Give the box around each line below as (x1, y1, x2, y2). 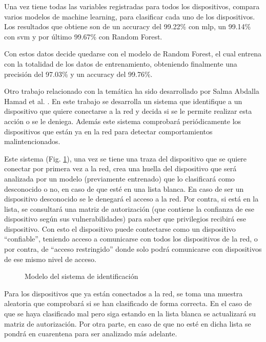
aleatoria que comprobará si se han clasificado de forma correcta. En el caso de (4, 298, 252, 309)
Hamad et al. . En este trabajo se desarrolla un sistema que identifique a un (4, 95, 242, 106)
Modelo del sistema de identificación (25, 271, 138, 281)
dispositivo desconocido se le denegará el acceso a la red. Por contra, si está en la (4, 193, 259, 204)
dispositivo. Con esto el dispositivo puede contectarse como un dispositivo (4, 223, 236, 234)
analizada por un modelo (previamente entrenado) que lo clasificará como (4, 173, 235, 184)
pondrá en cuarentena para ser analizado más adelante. (4, 328, 177, 339)
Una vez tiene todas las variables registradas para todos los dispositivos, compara (4, 1, 260, 11)
